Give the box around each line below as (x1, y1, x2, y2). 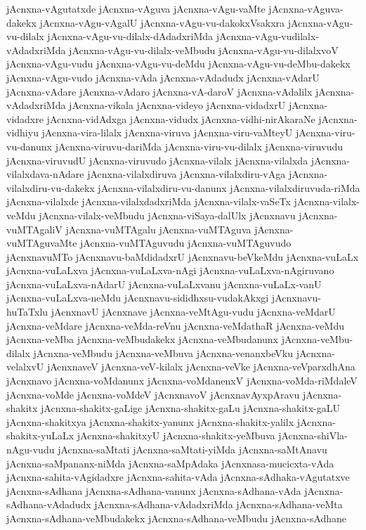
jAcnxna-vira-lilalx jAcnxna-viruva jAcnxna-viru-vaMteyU (41, 125, 293, 140)
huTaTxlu (6, 304, 48, 319)
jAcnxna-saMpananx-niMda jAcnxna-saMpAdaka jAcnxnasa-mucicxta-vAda (6, 455, 334, 470)
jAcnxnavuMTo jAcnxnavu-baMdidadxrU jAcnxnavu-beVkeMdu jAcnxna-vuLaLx (6, 249, 359, 264)
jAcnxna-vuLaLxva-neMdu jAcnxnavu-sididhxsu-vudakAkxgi (6, 290, 269, 305)
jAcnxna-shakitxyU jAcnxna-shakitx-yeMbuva (77, 428, 275, 443)
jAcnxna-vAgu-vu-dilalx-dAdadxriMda (47, 29, 214, 44)
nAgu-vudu (6, 442, 55, 456)
